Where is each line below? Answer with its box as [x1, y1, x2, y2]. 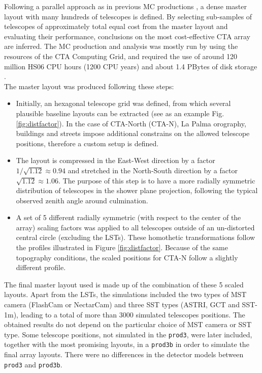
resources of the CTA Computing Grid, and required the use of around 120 [4, 50, 238, 61]
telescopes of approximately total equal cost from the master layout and [4, 21, 228, 32]
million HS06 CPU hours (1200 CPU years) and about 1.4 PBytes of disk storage [4, 61, 257, 71]
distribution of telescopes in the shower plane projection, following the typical [16, 185, 258, 196]
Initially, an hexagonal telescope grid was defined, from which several [16, 98, 231, 109]
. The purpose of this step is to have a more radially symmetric [58, 175, 255, 185]
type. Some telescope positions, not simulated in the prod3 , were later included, [4, 329, 252, 339]
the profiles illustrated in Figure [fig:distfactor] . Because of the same [16, 242, 228, 253]
